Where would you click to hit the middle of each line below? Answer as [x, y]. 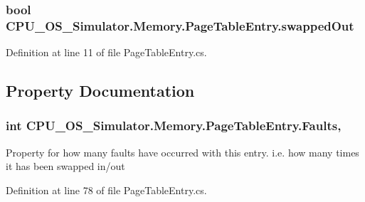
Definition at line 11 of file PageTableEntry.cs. [106, 52]
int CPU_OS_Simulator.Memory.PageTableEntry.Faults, [174, 126]
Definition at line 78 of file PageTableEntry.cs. [106, 190]
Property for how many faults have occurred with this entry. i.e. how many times [182, 152]
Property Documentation [100, 91]
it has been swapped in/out [65, 166]
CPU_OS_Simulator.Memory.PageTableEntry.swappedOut [180, 25]
